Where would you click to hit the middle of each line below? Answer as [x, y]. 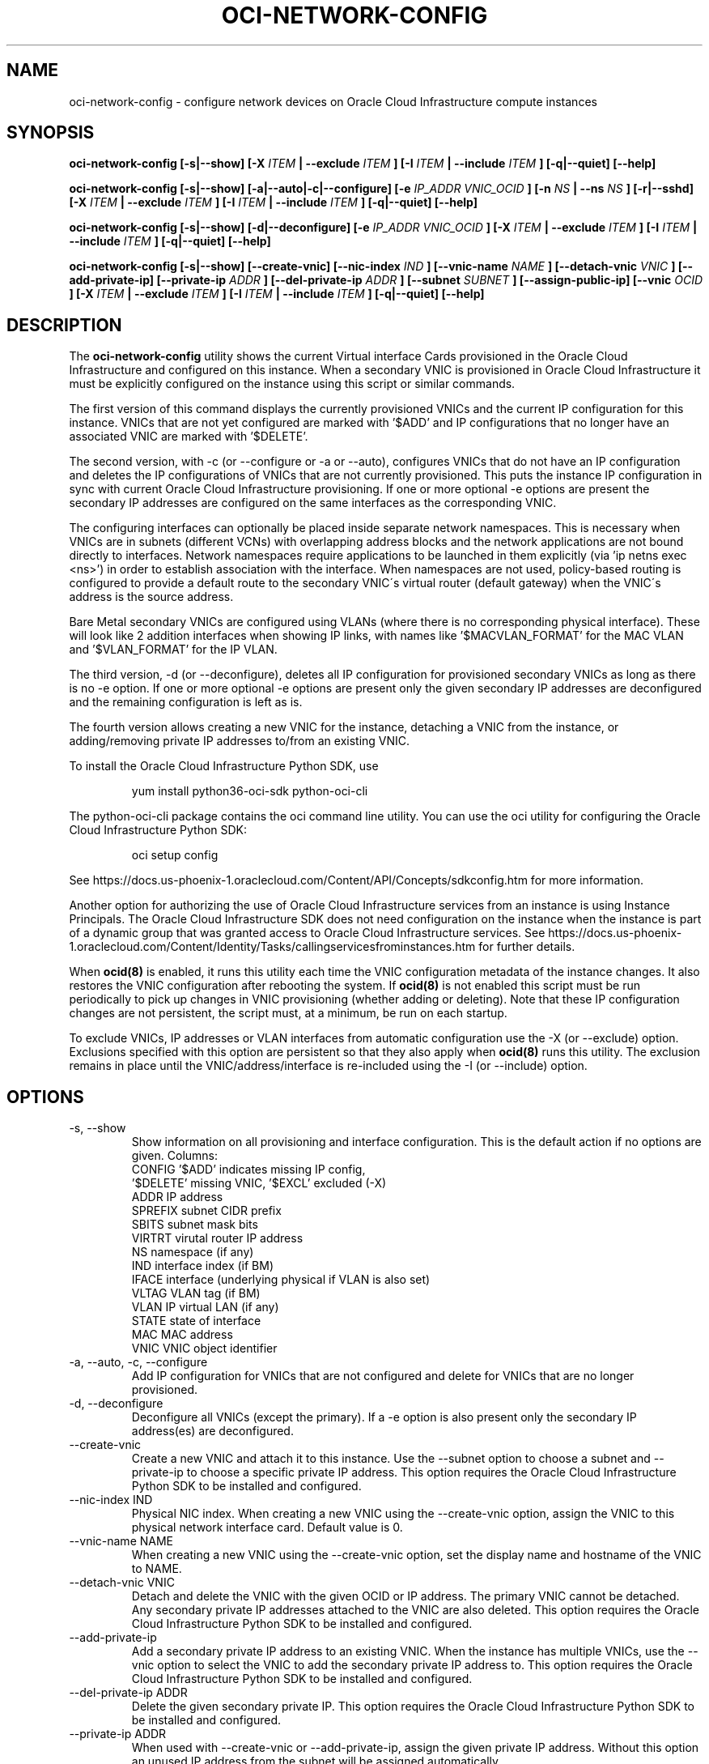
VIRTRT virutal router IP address [217, 1238]
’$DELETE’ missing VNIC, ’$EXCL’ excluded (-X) [259, 1183]
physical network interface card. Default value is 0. [267, 1528]
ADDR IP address [177, 1197]
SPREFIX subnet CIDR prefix [206, 1211]
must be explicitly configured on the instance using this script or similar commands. [292, 384]
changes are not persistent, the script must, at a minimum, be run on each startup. [288, 1013]
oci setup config [175, 855]
